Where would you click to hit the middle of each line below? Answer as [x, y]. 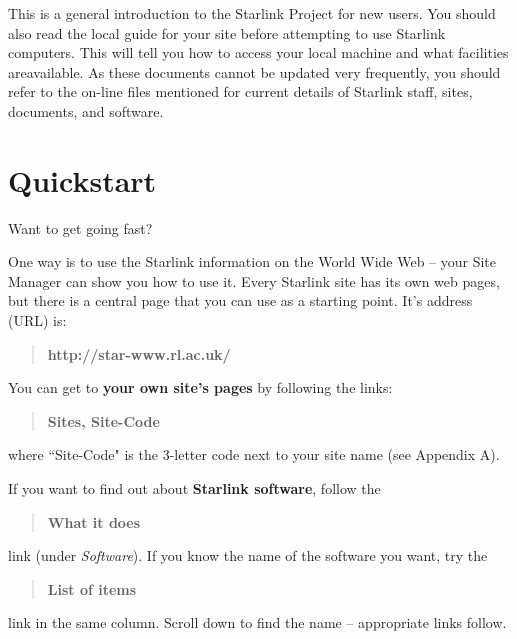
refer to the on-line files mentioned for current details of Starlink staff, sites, [240, 91]
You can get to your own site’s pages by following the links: [200, 387]
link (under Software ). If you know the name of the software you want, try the [248, 555]
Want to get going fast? [80, 227]
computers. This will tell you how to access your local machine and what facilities [258, 52]
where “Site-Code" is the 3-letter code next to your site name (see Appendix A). [254, 454]
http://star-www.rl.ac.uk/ [139, 353]
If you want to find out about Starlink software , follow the [194, 488]
